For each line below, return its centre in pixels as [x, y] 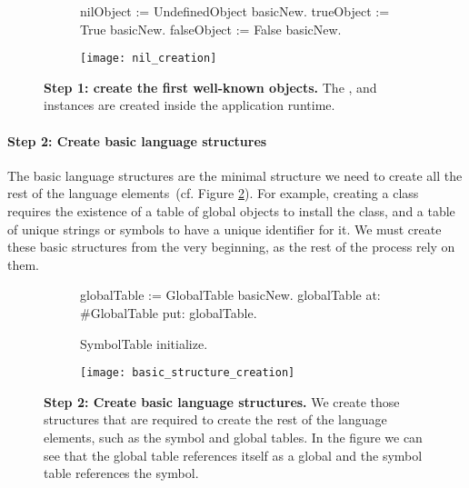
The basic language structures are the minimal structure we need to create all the [235, 175]
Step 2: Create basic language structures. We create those [222, 401]
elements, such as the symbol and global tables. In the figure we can [233, 438]
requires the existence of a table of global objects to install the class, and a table [231, 211]
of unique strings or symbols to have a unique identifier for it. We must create [225, 229]
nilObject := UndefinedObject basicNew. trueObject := [235, 11]
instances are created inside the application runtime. [190, 105]
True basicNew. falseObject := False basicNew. [211, 29]
